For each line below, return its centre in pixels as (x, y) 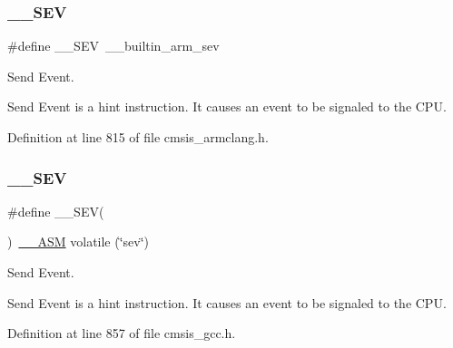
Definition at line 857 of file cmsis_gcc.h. (122, 333)
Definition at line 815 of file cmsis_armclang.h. (138, 137)
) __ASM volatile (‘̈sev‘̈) (79, 242)
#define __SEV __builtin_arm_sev (113, 46)
